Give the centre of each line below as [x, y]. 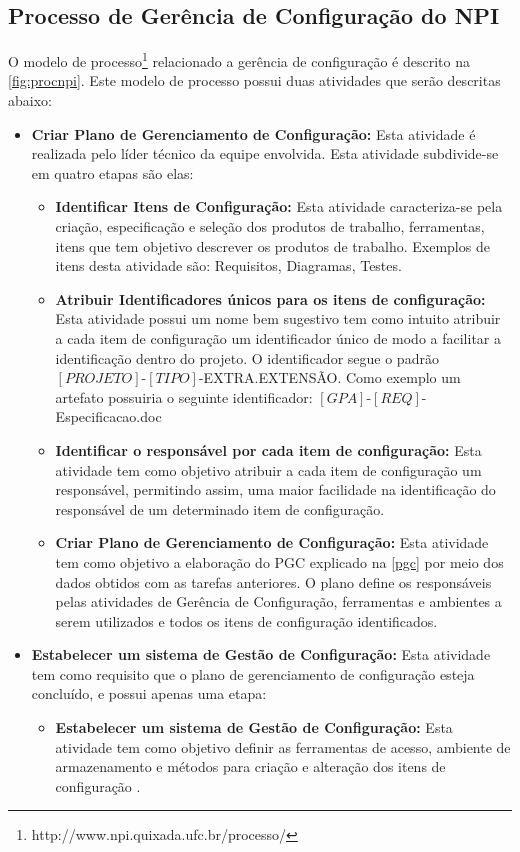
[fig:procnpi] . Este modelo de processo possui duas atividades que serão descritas [254, 80]
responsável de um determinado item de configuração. [220, 508]
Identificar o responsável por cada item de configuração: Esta [268, 449]
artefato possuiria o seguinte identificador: [184, 396]
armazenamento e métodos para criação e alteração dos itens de [250, 766]
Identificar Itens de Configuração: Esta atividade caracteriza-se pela [279, 206]
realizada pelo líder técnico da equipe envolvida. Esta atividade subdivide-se [265, 153]
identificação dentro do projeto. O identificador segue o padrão [247, 357]
